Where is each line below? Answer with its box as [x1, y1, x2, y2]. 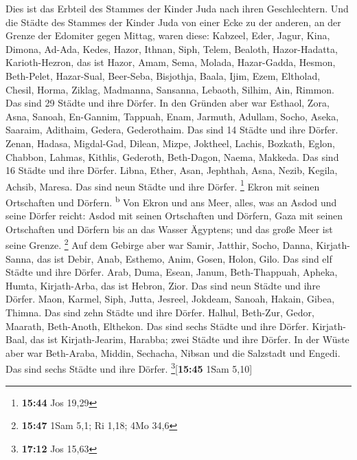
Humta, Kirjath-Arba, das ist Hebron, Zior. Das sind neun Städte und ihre [5, 278, 321, 292]
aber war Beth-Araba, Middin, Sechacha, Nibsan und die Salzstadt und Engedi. [5, 345, 341, 360]
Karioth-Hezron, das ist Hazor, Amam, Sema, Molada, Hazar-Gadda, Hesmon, [5, 55, 336, 69]
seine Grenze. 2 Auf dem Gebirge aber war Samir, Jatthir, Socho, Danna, [5, 236, 313, 252]
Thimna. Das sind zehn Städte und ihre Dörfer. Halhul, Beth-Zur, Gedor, [5, 305, 314, 320]
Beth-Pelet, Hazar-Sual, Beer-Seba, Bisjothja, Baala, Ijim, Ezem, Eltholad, [5, 68, 321, 83]
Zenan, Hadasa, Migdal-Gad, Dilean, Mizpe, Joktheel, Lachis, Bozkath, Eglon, [5, 135, 335, 150]
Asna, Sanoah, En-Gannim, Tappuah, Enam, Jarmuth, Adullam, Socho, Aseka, [5, 109, 339, 123]
